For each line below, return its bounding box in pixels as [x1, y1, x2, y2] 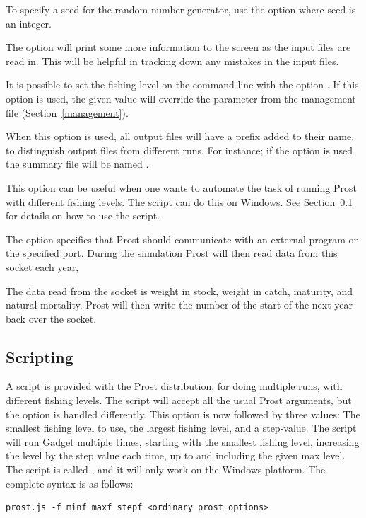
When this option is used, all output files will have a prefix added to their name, [6, 129, 355, 144]
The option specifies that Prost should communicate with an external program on [6, 231, 360, 246]
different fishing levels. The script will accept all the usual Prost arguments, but [6, 393, 352, 408]
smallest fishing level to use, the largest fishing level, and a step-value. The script [6, 420, 357, 435]
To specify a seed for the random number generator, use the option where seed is [6, 2, 356, 16]
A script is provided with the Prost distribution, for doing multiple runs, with [6, 379, 343, 393]
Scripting [6, 345, 73, 367]
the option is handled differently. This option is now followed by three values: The [6, 406, 360, 421]
